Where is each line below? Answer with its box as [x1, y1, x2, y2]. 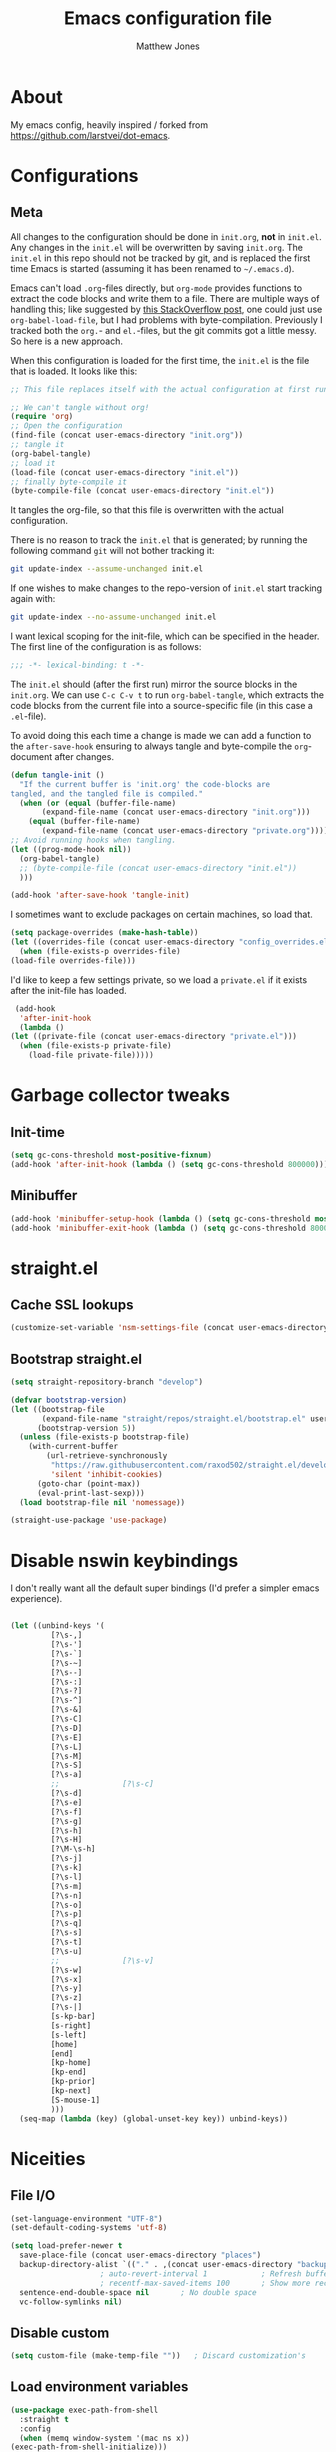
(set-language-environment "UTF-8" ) [10, 2213, 163, 2224]
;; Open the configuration [10, 421, 123, 431]
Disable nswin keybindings [10, 1549, 239, 1572]
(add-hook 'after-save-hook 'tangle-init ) [10, 890, 190, 901]
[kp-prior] [50, 2077, 97, 2087]
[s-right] [50, 2020, 92, 2031]
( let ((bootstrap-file [10, 1404, 105, 1414]
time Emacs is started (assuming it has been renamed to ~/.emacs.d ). [10, 262, 295, 274]
